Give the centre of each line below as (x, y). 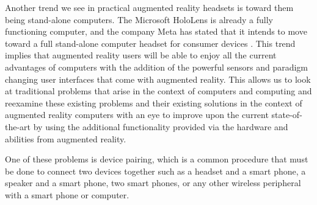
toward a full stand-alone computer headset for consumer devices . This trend (150, 43)
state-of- (287, 115)
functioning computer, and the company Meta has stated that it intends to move (156, 31)
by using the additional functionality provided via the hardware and (161, 126)
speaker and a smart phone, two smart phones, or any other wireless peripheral (153, 183)
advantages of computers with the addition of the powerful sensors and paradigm (157, 67)
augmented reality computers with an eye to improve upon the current (137, 115)
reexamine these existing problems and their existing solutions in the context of (154, 102)
